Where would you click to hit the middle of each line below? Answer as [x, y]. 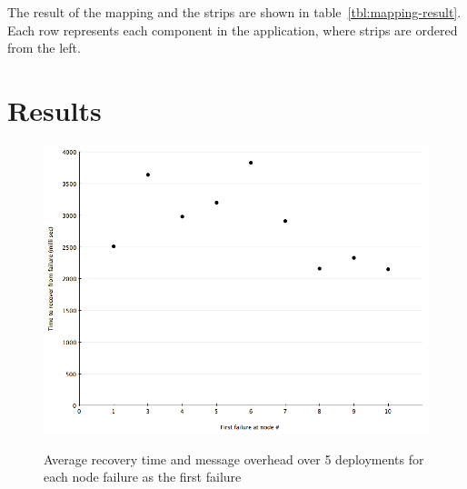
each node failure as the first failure [143, 477]
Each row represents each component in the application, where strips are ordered [233, 30]
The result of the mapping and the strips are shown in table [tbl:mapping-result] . [234, 12]
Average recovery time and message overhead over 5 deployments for [234, 459]
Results [55, 110]
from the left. [44, 48]
